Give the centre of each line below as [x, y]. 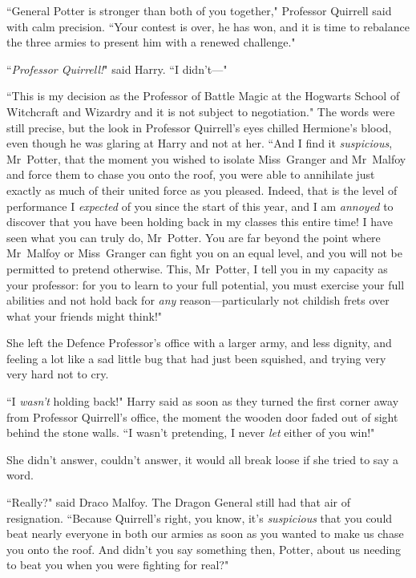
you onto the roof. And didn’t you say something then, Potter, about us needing [204, 549]
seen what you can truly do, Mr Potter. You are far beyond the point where [194, 237]
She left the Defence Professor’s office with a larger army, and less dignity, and [199, 343]
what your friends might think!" [85, 315]
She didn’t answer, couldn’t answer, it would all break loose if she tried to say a [202, 459]
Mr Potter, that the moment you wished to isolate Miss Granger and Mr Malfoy [206, 158]
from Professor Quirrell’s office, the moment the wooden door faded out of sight [202, 416]
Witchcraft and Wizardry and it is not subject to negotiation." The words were [201, 111]
